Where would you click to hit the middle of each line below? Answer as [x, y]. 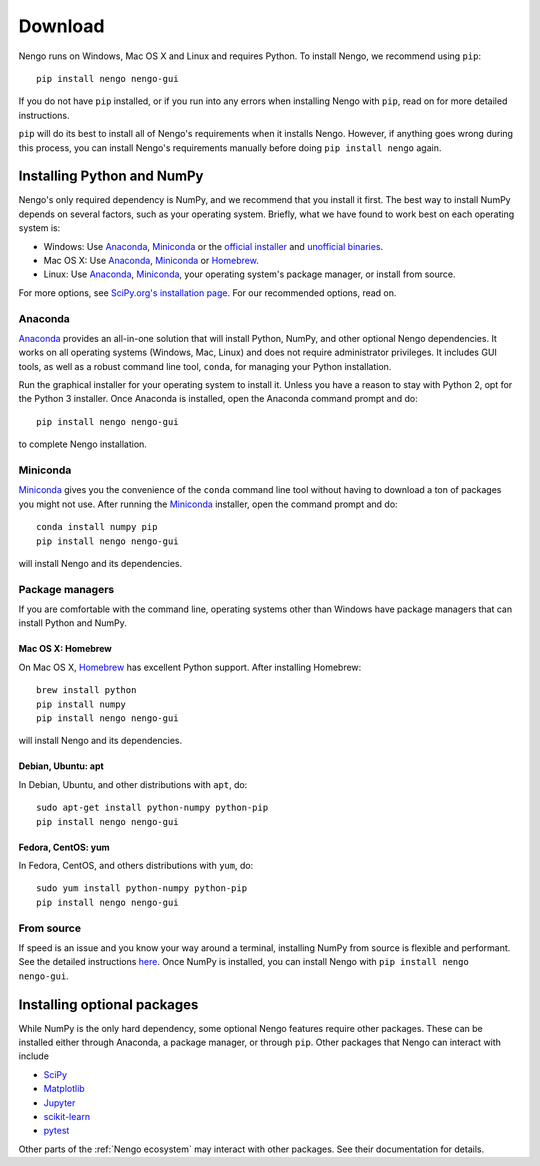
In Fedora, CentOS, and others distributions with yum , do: [136, 865]
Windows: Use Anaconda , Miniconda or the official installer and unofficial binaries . [213, 246]
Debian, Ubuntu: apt [61, 766]
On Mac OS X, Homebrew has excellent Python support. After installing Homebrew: [190, 667]
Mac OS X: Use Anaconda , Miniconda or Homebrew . [151, 260]
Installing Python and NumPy [111, 176]
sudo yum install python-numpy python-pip [142, 888]
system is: [39, 228]
